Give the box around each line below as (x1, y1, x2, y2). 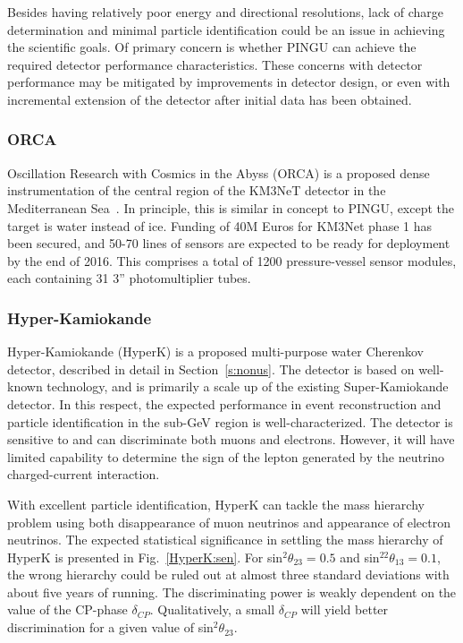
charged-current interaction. (7, 465, 160, 484)
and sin (340, 547, 380, 566)
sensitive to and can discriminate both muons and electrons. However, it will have (7, 430, 455, 449)
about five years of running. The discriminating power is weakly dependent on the (7, 582, 457, 601)
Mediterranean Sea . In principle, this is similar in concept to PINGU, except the (7, 198, 455, 217)
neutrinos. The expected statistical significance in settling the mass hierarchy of (7, 530, 443, 549)
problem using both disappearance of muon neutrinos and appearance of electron (7, 512, 450, 531)
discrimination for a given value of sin (7, 618, 214, 637)
